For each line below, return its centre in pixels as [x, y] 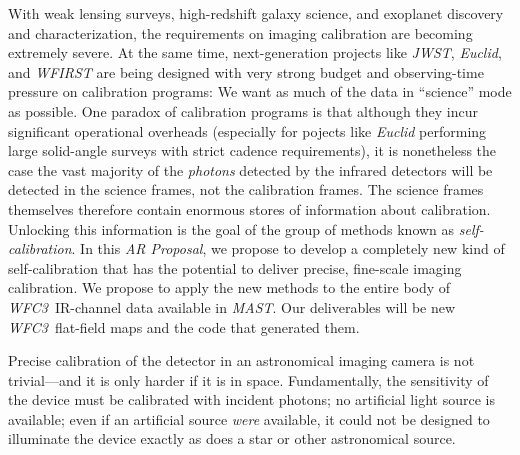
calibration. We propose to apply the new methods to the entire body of [229, 287]
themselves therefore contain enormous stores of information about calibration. [249, 208]
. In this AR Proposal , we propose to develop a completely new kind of [288, 248]
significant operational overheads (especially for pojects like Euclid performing [247, 130]
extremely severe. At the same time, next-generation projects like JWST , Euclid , [255, 52]
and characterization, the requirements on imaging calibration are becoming [240, 32]
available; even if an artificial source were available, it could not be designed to [249, 418]
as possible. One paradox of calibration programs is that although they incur [243, 110]
